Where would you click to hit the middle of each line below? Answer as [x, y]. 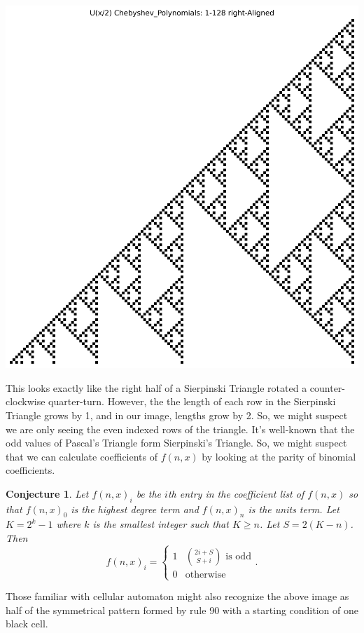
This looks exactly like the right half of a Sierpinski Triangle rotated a [156, 387]
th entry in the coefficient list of [236, 493]
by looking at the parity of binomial [279, 456]
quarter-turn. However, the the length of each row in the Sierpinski [192, 401]
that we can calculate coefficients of [82, 456]
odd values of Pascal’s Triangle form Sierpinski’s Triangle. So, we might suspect [176, 443]
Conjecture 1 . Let [47, 493]
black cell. [27, 624]
